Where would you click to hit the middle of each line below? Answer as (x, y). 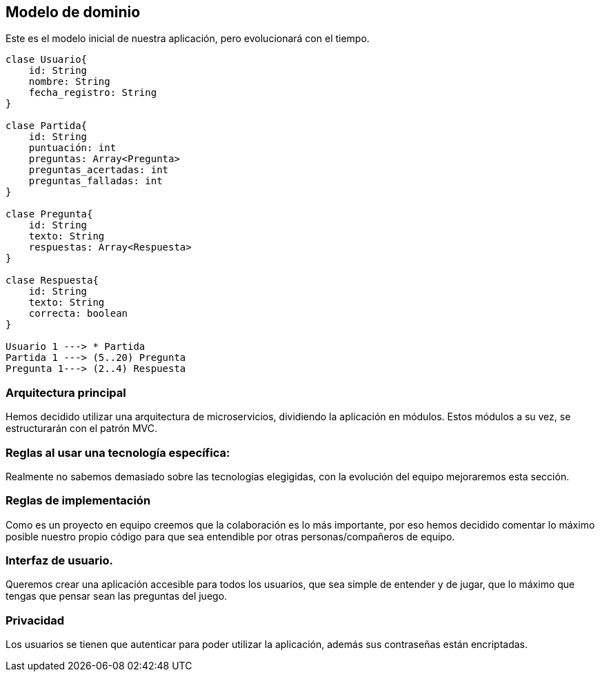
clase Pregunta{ (49, 214)
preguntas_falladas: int (96, 181)
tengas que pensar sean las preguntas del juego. (117, 596)
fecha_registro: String (93, 93)
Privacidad (35, 620)
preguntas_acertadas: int (99, 170)
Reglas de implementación (78, 501)
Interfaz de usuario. (59, 561)
